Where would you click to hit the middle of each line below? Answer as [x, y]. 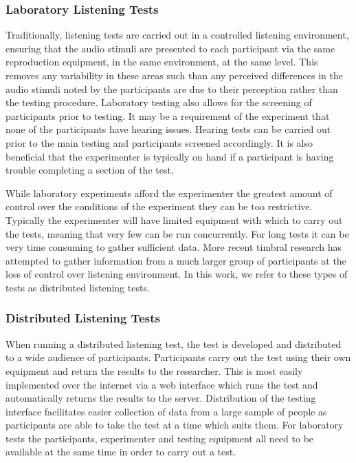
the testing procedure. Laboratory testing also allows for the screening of [159, 102]
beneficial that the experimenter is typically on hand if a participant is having [170, 156]
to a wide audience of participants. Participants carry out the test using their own [178, 357]
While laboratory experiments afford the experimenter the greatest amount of [169, 193]
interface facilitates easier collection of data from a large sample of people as [166, 411]
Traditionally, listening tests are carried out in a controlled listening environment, [177, 35]
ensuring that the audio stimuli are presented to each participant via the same [170, 48]
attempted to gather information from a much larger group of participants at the [176, 260]
